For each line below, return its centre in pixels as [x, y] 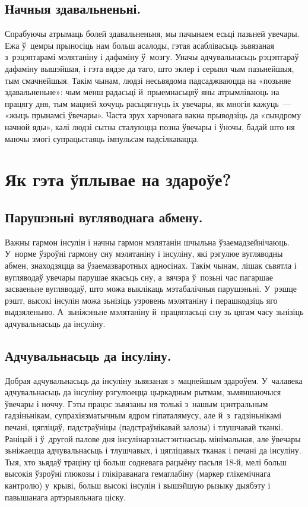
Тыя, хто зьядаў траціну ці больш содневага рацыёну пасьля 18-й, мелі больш [146, 462]
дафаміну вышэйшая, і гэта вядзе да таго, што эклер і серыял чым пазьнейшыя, [150, 68]
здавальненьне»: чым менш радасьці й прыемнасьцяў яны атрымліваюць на [142, 92]
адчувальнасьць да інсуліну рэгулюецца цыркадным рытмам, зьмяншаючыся [143, 392]
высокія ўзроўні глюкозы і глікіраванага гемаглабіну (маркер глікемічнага [138, 473]
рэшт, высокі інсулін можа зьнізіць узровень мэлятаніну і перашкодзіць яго [141, 300]
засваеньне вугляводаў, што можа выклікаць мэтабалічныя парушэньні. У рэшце [151, 289]
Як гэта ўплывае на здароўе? [118, 179]
